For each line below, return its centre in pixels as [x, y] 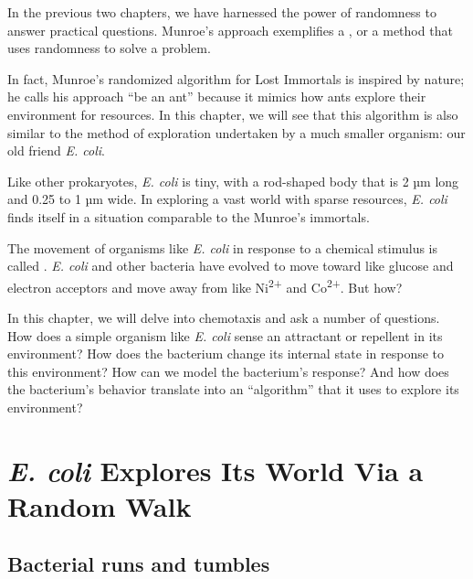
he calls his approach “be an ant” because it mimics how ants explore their [217, 96]
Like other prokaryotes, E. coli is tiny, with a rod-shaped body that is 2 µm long [233, 181]
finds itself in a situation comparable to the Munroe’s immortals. [189, 216]
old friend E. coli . [56, 150]
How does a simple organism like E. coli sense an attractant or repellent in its [225, 335]
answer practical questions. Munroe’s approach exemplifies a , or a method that [230, 30]
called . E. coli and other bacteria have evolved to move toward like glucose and [231, 266]
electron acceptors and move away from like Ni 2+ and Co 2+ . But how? [205, 285]
